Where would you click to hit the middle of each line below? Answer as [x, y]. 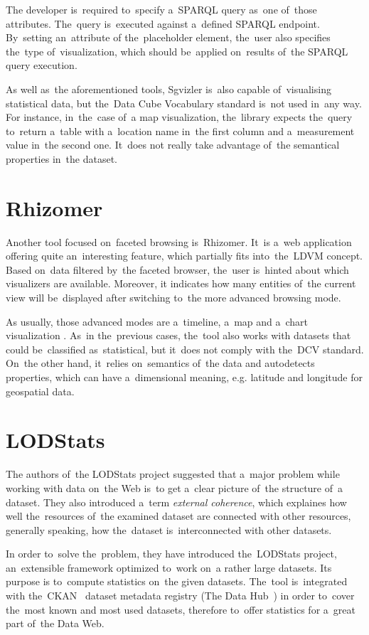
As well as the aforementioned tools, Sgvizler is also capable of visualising [169, 89]
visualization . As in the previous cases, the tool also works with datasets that [178, 335]
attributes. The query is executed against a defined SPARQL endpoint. [163, 23]
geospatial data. [40, 391]
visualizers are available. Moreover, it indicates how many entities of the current [181, 283]
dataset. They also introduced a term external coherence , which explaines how [176, 502]
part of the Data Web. [55, 623]
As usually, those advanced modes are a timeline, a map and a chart [157, 321]
